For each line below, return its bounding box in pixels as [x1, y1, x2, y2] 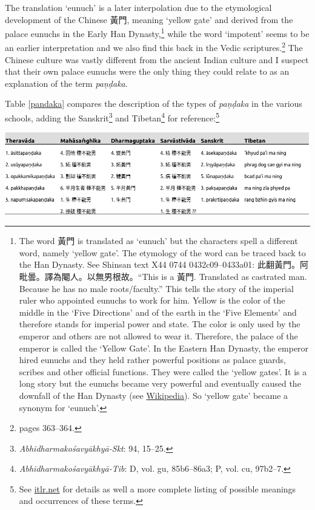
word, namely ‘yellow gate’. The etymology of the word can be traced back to [19, 246, 306, 259]
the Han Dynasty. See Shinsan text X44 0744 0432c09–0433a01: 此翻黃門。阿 [19, 258, 308, 271]
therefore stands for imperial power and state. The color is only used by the [19, 318, 300, 330]
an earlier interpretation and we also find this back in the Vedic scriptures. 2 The [5, 39, 303, 54]
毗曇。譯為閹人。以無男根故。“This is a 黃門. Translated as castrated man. [19, 270, 307, 282]
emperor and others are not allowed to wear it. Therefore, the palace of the [19, 329, 298, 342]
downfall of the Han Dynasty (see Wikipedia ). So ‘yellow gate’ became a [19, 389, 288, 401]
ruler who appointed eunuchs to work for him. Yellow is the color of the [19, 294, 285, 307]
